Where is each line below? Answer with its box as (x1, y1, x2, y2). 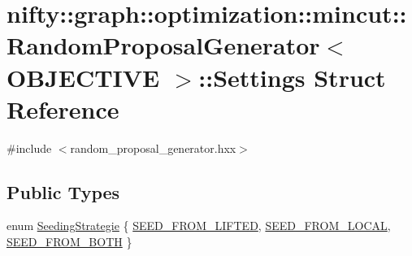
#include (7, 139, 52, 156)
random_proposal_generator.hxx (70, 139, 236, 156)
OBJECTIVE (7, 60, 160, 93)
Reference (7, 92, 119, 125)
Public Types (7, 179, 120, 204)
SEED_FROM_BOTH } (7, 233, 132, 250)
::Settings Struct (198, 60, 386, 93)
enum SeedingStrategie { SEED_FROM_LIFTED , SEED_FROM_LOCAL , (7, 217, 391, 234)
